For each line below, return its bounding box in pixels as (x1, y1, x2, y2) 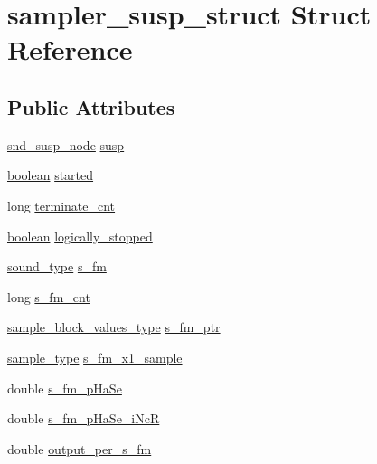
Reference (7, 31, 133, 68)
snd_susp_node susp (7, 135, 125, 154)
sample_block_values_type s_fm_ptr (7, 317, 221, 336)
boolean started (7, 166, 94, 185)
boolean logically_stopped (7, 226, 153, 245)
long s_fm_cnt (7, 287, 90, 306)
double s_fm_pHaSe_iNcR (7, 409, 160, 428)
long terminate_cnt (7, 195, 116, 214)
